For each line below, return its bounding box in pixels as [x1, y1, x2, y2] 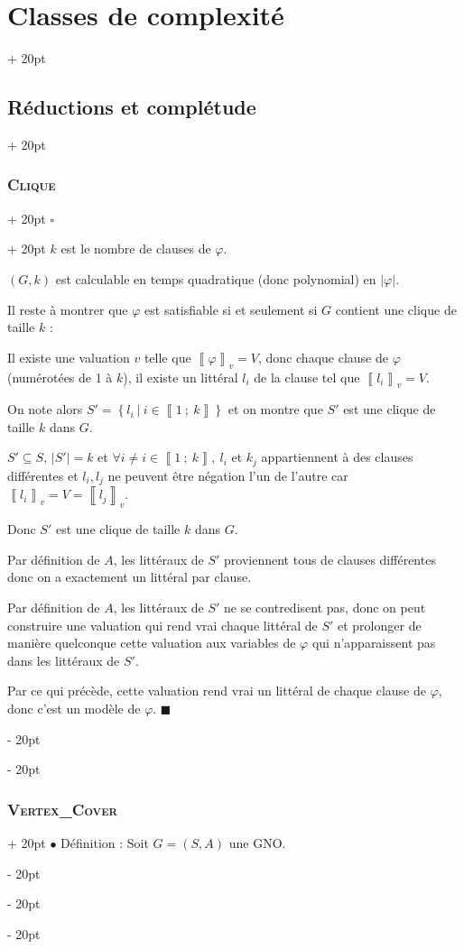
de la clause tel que [254, 367, 360, 386]
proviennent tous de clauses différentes [224, 549, 436, 568]
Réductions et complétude [7, 93, 256, 121]
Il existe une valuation [7, 347, 130, 366]
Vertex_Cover [7, 797, 117, 820]
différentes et [7, 465, 79, 484]
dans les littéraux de [7, 650, 120, 669]
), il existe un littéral [123, 367, 238, 386]
